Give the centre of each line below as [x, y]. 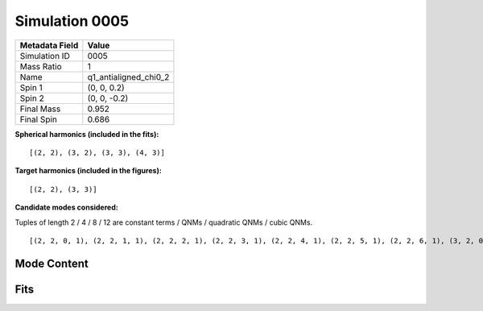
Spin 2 [32, 98]
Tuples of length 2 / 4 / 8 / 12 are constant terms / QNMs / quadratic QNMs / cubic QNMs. [164, 222]
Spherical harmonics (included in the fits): [87, 134]
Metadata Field [49, 45]
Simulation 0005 [72, 21]
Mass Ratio [41, 66]
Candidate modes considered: [66, 207]
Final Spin [39, 119]
